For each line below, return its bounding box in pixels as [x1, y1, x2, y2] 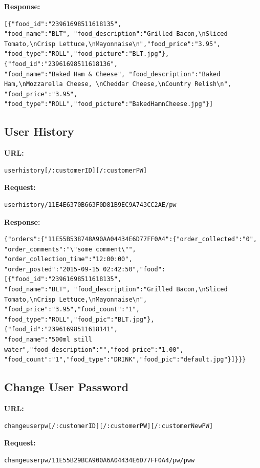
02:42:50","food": [103, 265, 165, 273]
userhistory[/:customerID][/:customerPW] [4, 166, 147, 174]
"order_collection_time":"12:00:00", [4, 256, 133, 263]
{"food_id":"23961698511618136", [4, 60, 118, 68]
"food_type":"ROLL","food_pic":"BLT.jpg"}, [4, 315, 155, 323]
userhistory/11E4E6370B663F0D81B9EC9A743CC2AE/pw [4, 201, 177, 208]
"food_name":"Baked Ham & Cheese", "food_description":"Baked [4, 70, 221, 78]
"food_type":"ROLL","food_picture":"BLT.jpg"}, [4, 50, 169, 58]
